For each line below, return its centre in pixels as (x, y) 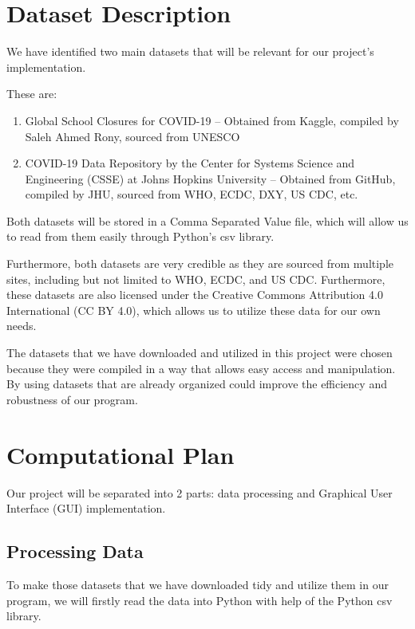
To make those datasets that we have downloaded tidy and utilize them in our (198, 584)
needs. (22, 326)
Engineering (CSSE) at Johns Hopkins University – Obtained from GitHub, (210, 178)
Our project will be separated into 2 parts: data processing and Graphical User (200, 492)
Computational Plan (121, 454)
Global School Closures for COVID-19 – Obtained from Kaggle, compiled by (212, 120)
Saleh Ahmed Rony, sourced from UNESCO (132, 136)
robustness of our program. (72, 399)
